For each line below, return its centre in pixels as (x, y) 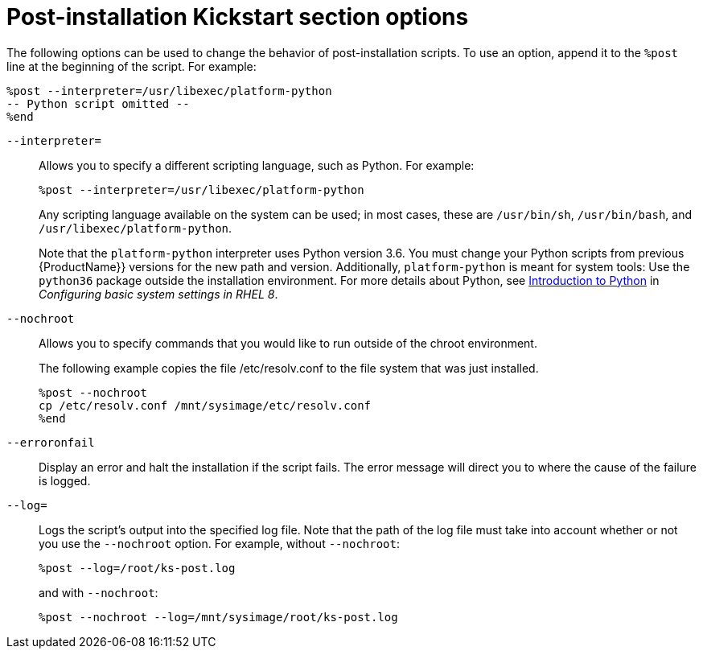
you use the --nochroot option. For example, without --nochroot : (220, 543)
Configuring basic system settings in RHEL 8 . (158, 294)
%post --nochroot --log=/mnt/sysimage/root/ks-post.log (218, 617)
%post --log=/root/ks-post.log (137, 568)
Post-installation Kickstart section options (238, 17)
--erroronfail (51, 442)
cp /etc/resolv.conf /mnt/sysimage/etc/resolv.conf (205, 405)
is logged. (65, 480)
